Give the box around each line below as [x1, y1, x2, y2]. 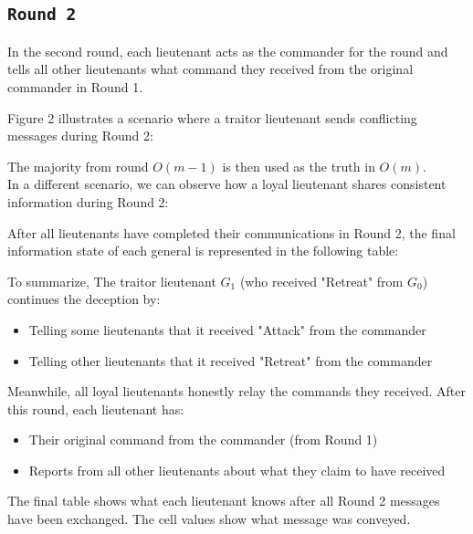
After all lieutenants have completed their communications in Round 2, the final [7, 223, 456, 242]
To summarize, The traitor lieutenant [7, 271, 216, 290]
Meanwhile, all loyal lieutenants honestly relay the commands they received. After [7, 382, 466, 401]
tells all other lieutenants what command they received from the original [7, 59, 414, 79]
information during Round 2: [7, 192, 169, 211]
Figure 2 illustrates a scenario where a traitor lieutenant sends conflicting [7, 108, 417, 127]
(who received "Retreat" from [239, 271, 404, 290]
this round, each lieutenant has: [7, 399, 184, 418]
